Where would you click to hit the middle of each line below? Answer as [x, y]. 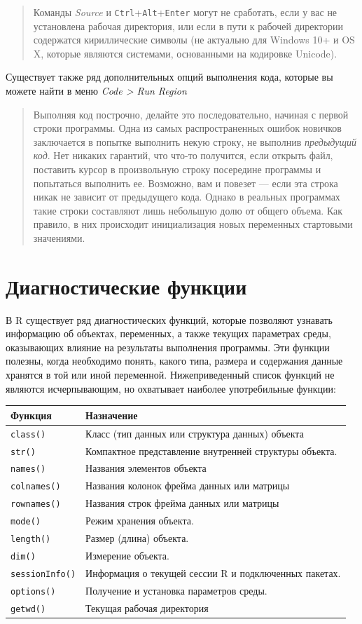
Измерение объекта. [127, 555]
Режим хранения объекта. [140, 521]
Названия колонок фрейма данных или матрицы [188, 486]
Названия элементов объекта [146, 468]
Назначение [112, 415]
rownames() [36, 504]
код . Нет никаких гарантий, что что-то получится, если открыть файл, [183, 155]
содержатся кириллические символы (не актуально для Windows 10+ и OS [194, 40]
